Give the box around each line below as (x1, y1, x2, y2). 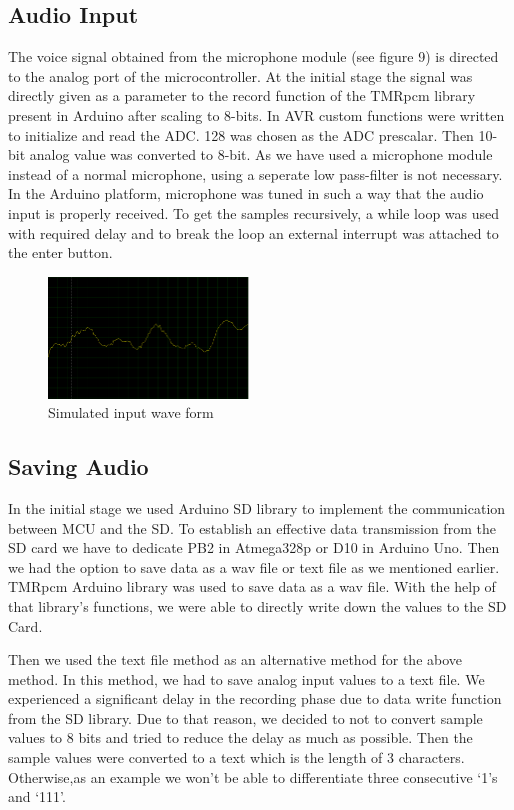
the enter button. (8, 242, 113, 263)
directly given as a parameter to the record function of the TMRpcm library (8, 85, 476, 106)
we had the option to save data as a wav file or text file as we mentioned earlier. (8, 556, 500, 577)
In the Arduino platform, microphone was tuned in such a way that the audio (8, 183, 484, 204)
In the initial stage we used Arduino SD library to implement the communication (8, 497, 506, 518)
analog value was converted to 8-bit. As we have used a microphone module (29, 144, 493, 165)
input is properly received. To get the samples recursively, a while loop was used (8, 202, 500, 223)
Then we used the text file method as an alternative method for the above (8, 649, 463, 670)
